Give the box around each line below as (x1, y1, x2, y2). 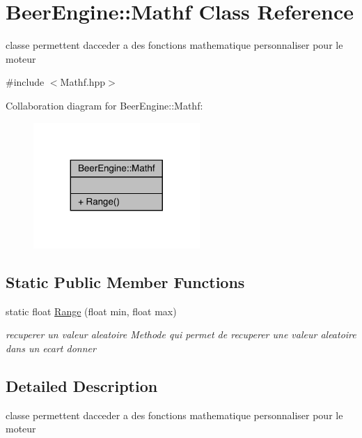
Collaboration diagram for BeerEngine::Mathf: (6, 98, 203, 112)
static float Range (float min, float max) (6, 303, 177, 318)
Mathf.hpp (60, 75, 106, 89)
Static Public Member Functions (6, 271, 245, 292)
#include (6, 75, 45, 89)
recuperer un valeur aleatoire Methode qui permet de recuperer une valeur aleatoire (6, 327, 356, 342)
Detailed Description (6, 375, 158, 396)
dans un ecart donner (6, 340, 96, 355)
